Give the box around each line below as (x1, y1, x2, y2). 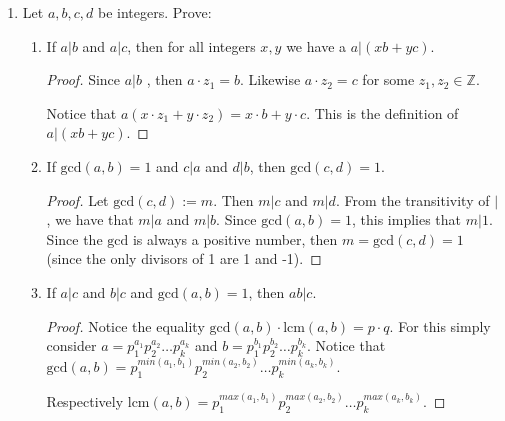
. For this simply (389, 315, 491, 336)
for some (362, 69, 415, 90)
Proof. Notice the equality (46, 315, 205, 336)
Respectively (46, 390, 124, 411)
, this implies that (351, 209, 462, 230)
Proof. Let (46, 189, 109, 210)
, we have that (46, 209, 134, 230)
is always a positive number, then (132, 228, 338, 249)
